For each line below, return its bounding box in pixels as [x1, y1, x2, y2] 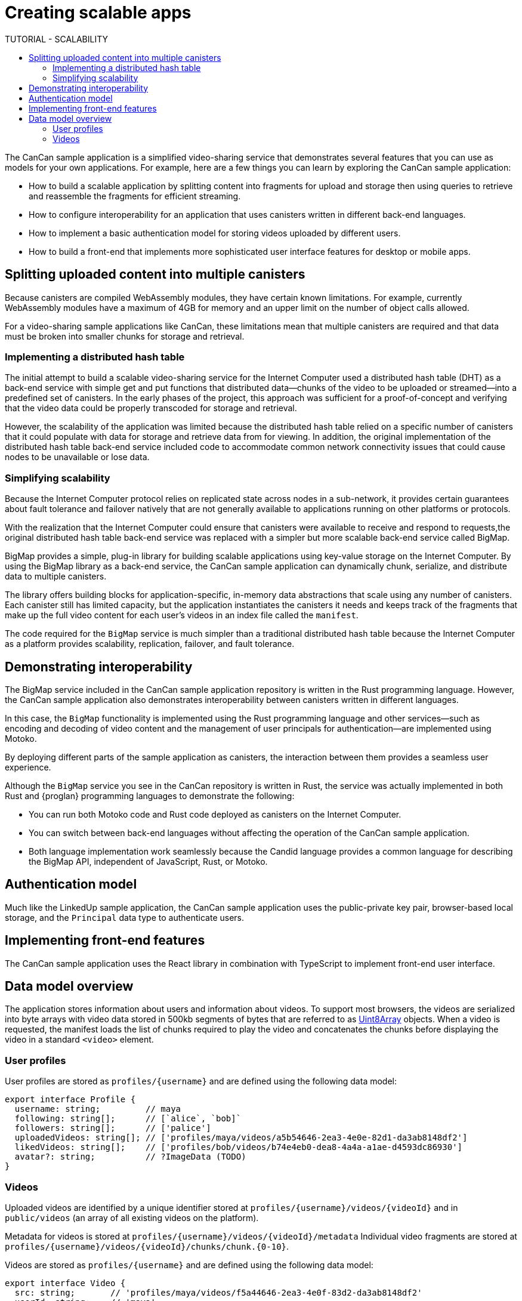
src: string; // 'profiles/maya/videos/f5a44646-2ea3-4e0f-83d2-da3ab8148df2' [14, 1287, 422, 1297]
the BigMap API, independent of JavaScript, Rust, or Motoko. [29, 856, 268, 867]
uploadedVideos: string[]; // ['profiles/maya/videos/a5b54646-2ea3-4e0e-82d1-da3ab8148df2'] [14, 1133, 468, 1143]
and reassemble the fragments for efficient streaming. [29, 190, 241, 201]
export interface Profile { [5, 1095, 136, 1105]
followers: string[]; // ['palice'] [14, 1123, 211, 1133]
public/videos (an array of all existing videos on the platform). [5, 1212, 259, 1223]
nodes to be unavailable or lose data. [5, 452, 150, 463]
